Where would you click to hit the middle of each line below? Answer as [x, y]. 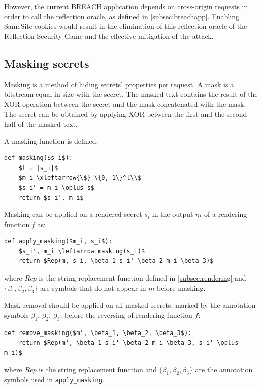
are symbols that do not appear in [93, 287]
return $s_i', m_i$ [51, 198]
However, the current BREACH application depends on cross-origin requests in [126, 6]
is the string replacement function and [98, 369]
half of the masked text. [41, 123]
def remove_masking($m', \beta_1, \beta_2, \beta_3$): [98, 333]
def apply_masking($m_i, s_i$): [58, 241]
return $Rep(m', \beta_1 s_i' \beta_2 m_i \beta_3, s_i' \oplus [128, 343]
